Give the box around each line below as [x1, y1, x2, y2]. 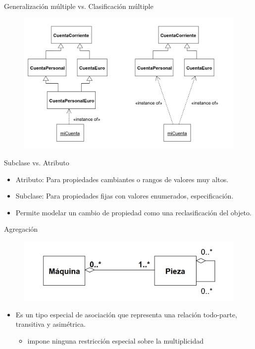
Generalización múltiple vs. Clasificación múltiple [4, 1, 153, 11]
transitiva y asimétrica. [15, 319, 86, 329]
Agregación [4, 224, 38, 234]
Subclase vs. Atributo [4, 157, 69, 167]
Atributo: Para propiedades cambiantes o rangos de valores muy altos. [15, 174, 229, 184]
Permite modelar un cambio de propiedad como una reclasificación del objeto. [15, 207, 252, 217]
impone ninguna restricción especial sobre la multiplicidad [27, 336, 204, 346]
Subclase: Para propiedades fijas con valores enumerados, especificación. [15, 191, 234, 201]
